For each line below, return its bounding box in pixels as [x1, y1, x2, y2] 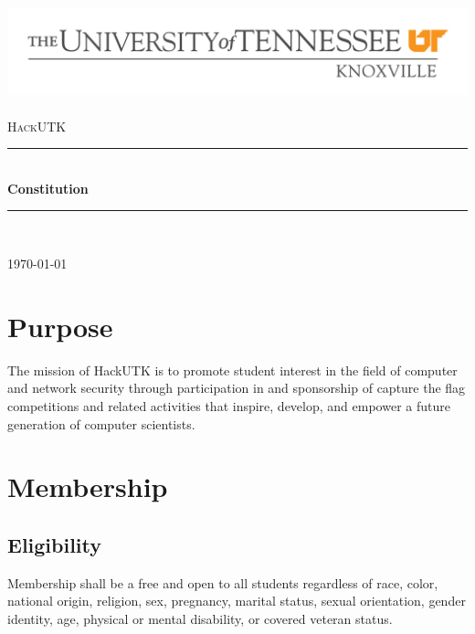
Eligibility [7, 530, 102, 558]
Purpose [7, 307, 113, 344]
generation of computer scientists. [7, 414, 195, 433]
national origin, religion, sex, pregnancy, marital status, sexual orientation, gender [7, 591, 466, 610]
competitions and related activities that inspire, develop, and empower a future [7, 396, 450, 415]
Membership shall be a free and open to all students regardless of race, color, [7, 573, 438, 592]
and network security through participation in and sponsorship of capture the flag [7, 378, 466, 397]
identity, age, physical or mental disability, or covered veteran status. [7, 608, 393, 628]
